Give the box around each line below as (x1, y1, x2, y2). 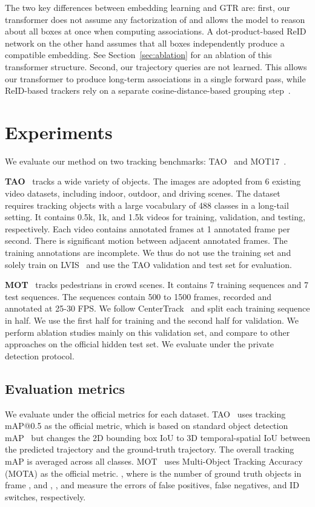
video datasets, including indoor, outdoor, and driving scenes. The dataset (5, 187, 280, 200)
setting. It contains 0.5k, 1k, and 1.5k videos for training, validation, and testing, (5, 211, 305, 223)
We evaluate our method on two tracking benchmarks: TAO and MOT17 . (5, 154, 287, 167)
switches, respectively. (5, 490, 86, 503)
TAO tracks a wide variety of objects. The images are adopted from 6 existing (5, 175, 301, 188)
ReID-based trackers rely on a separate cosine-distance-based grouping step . (5, 84, 291, 97)
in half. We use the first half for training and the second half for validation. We (5, 314, 299, 326)
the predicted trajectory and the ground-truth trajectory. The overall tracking (5, 443, 294, 456)
